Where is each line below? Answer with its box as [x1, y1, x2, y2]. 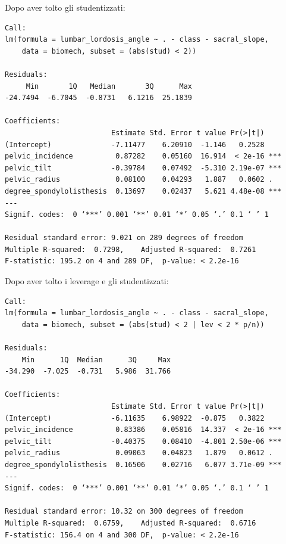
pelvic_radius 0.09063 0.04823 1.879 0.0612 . [5, 449, 274, 458]
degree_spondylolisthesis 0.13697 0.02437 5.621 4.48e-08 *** [5, 186, 282, 195]
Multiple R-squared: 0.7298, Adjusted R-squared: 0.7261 [5, 245, 256, 254]
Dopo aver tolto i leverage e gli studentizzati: [5, 275, 169, 287]
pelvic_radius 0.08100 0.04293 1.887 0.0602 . [5, 175, 274, 184]
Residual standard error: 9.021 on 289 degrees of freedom [5, 234, 243, 243]
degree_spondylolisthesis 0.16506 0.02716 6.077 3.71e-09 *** [5, 460, 282, 469]
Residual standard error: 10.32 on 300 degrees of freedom [5, 507, 243, 516]
